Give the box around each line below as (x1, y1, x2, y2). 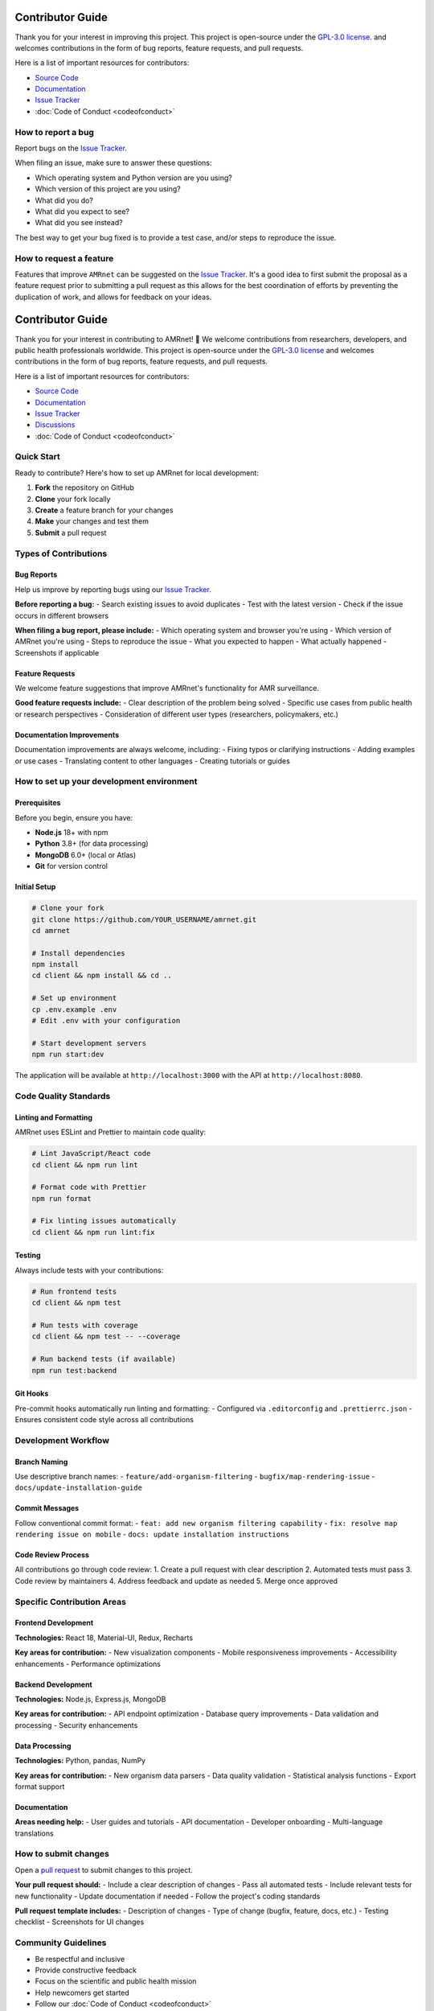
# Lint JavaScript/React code (31, 1149, 151, 1158)
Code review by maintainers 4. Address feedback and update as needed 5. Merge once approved (14, 1576, 338, 1585)
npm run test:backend (31, 1366, 117, 1375)
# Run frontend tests (31, 1287, 117, 1296)
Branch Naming (14, 1457, 68, 1466)
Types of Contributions (14, 548, 108, 559)
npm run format (31, 1194, 92, 1203)
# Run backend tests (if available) (31, 1355, 177, 1363)
